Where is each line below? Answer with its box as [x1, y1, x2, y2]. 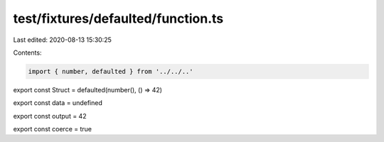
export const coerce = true [13, 125, 92, 133]
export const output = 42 [13, 111, 87, 120]
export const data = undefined [13, 99, 102, 107]
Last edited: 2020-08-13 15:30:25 [13, 35, 112, 44]
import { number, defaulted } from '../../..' [28, 67, 193, 75]
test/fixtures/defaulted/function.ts [13, 11, 224, 26]
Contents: [13, 48, 42, 57]
